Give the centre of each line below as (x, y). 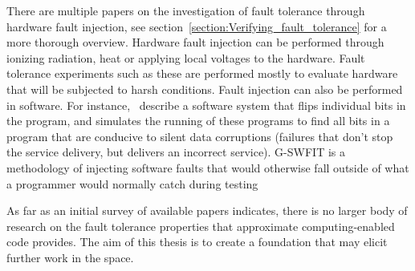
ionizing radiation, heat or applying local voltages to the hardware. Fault (186, 57)
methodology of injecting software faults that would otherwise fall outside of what (208, 167)
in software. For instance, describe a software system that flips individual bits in (206, 105)
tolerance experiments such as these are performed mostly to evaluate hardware (202, 73)
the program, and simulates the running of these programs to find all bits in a (198, 121)
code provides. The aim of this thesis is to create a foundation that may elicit (197, 242)
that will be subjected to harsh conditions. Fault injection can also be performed (205, 89)
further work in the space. (70, 257)
